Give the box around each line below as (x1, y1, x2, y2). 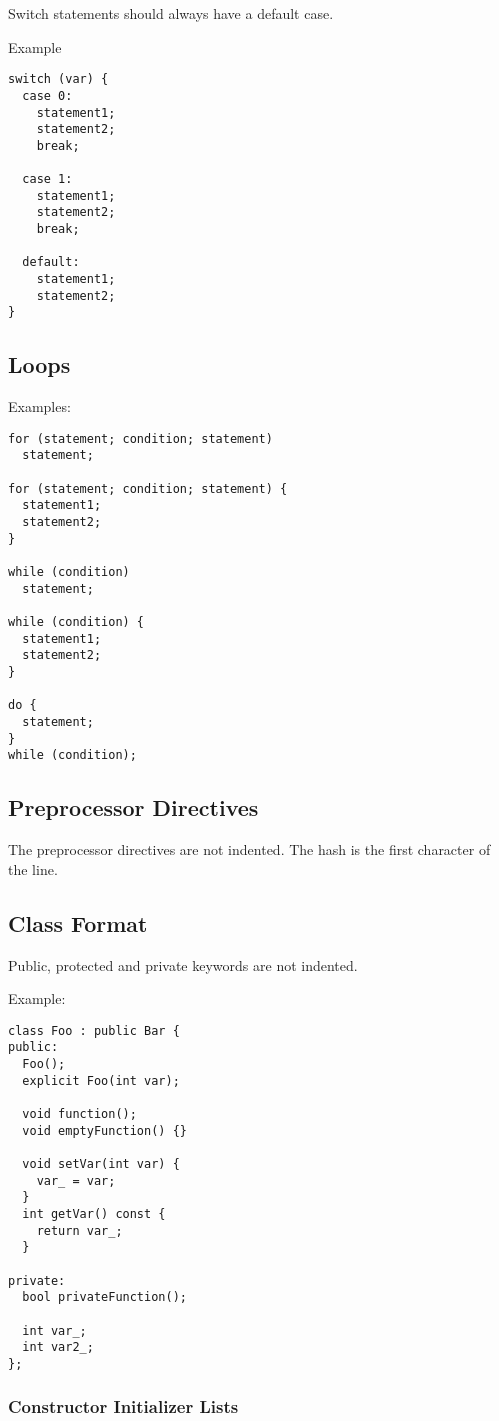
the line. (8, 858, 58, 879)
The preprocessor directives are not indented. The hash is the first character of (8, 839, 491, 860)
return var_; (36, 1223, 123, 1238)
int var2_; (22, 1340, 94, 1355)
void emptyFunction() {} (22, 1123, 187, 1138)
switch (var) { (8, 72, 109, 87)
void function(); (22, 1107, 137, 1122)
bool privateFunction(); (22, 1290, 187, 1305)
